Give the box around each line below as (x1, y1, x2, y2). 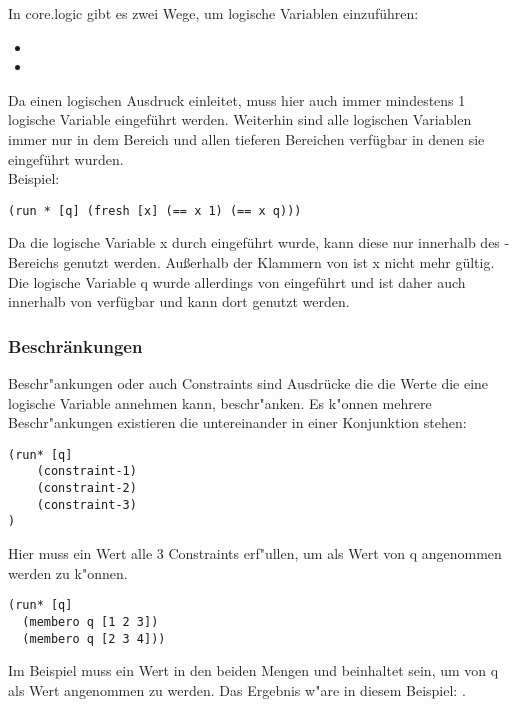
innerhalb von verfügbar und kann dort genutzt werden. (8, 291, 350, 312)
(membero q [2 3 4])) (22, 631, 166, 646)
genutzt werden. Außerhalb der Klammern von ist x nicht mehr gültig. (63, 252, 495, 272)
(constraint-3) (36, 497, 137, 512)
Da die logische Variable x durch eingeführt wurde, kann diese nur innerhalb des (8, 232, 500, 253)
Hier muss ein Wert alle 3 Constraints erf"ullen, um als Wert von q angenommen (8, 543, 502, 564)
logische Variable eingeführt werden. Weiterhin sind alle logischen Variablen (8, 109, 472, 130)
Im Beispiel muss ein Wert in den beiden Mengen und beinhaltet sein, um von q (8, 660, 499, 681)
